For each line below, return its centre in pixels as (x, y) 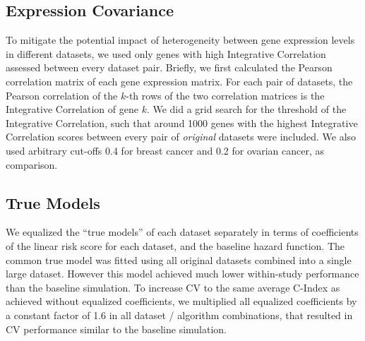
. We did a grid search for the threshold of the (246, 109)
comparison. (32, 164)
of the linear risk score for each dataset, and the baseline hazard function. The (175, 245)
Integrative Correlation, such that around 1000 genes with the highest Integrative (182, 122)
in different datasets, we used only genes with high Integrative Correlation (166, 53)
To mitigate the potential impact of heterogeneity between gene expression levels (180, 40)
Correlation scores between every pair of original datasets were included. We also (181, 137)
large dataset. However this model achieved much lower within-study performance (182, 274)
